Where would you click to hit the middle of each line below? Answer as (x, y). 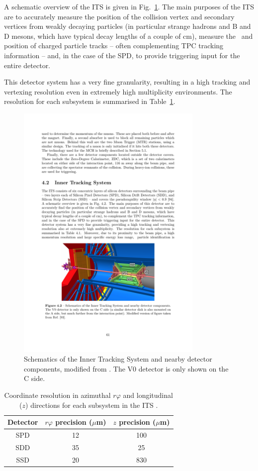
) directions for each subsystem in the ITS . (92, 405)
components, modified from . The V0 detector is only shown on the (126, 368)
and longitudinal (148, 395)
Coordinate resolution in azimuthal (57, 395)
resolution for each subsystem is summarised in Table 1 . (90, 101)
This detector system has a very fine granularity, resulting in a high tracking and (127, 82)
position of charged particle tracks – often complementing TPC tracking (114, 46)
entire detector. (27, 65)
